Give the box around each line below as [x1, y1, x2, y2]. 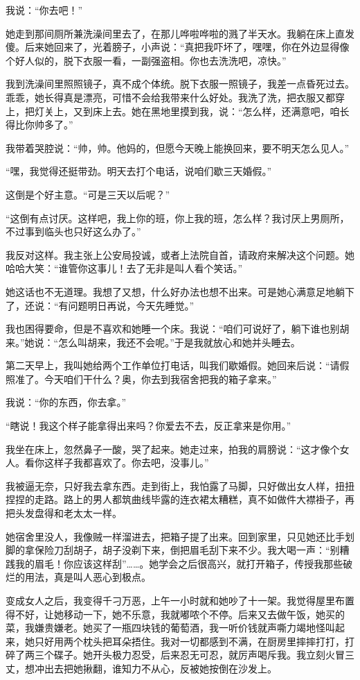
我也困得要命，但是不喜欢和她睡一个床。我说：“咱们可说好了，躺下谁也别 [6, 321, 340, 336]
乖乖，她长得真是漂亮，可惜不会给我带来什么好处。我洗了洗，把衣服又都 [6, 90, 335, 104]
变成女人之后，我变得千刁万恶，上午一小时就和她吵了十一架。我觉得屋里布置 [6, 593, 354, 607]
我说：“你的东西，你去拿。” [6, 395, 127, 409]
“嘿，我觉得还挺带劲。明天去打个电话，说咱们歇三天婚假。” [6, 164, 272, 178]
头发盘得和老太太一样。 [15, 506, 122, 520]
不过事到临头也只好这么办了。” [6, 224, 141, 239]
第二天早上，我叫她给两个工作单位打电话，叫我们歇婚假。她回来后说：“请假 [6, 358, 350, 373]
